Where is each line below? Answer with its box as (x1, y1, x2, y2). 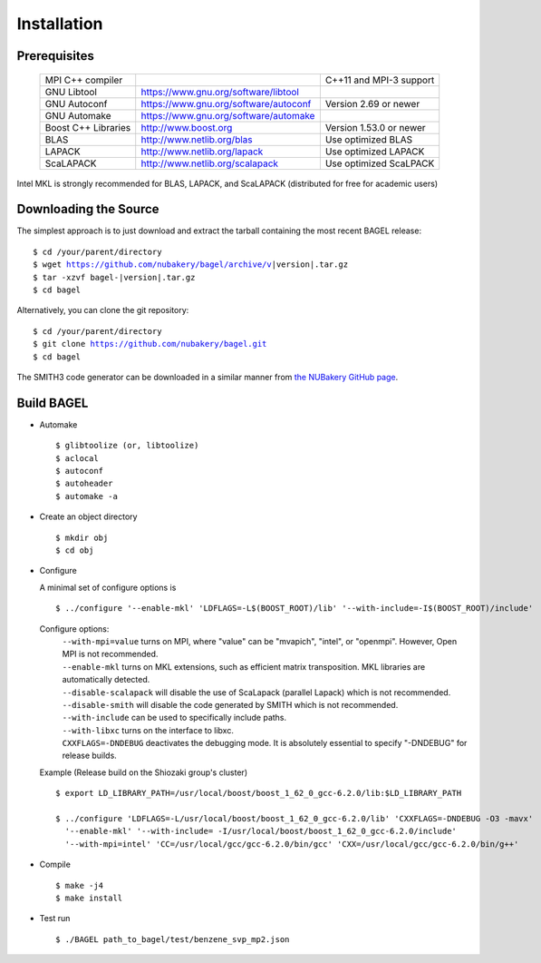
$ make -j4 (55, 880, 104, 890)
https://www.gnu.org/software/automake (140, 109, 315, 122)
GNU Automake (44, 109, 112, 122)
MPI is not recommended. (62, 649, 159, 660)
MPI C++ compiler (44, 74, 123, 86)
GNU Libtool (44, 85, 97, 98)
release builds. (62, 750, 117, 762)
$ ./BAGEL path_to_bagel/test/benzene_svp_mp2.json (55, 934, 290, 944)
